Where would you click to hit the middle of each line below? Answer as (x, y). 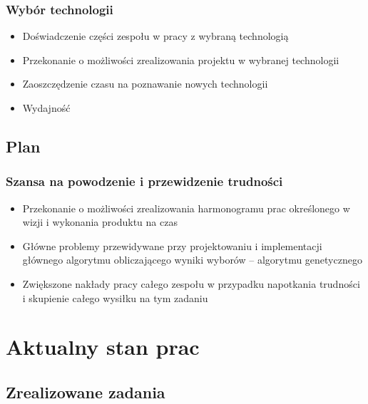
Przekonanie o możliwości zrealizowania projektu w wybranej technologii (181, 59)
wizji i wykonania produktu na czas (100, 222)
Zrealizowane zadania (86, 392)
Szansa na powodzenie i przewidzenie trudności (144, 181)
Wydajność (46, 108)
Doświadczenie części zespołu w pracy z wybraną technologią (155, 36)
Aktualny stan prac (103, 347)
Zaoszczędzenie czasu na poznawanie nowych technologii (145, 84)
